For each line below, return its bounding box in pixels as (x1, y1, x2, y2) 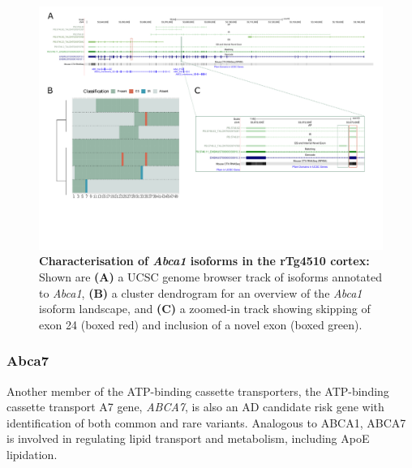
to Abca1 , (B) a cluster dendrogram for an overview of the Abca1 (39, 284, 363, 301)
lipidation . (6, 445, 58, 462)
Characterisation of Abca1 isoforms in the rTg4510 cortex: (39, 252, 370, 269)
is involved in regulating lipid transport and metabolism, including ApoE (6, 430, 370, 447)
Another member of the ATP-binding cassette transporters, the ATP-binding (6, 382, 389, 399)
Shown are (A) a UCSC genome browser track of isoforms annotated (39, 268, 382, 285)
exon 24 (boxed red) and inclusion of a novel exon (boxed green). (39, 316, 363, 333)
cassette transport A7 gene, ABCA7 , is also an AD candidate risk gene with (6, 398, 384, 415)
